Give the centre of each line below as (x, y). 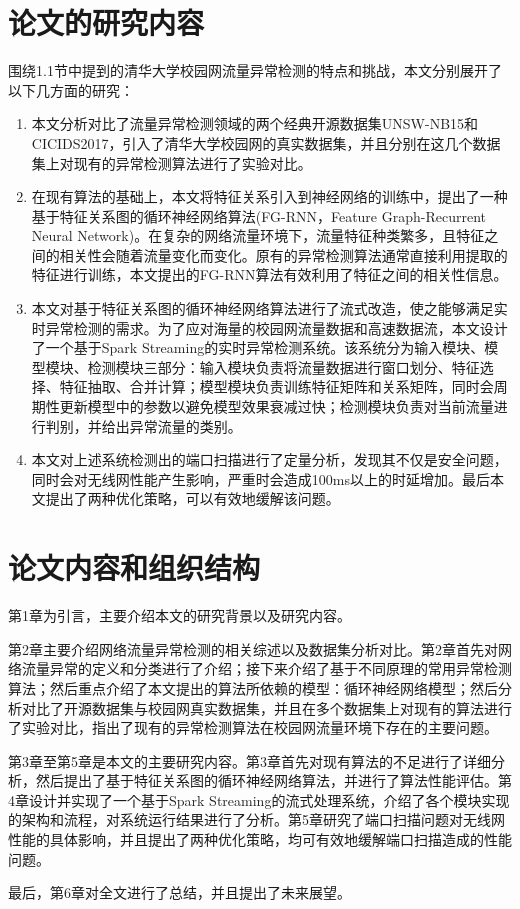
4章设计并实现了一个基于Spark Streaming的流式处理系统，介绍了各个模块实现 (259, 799)
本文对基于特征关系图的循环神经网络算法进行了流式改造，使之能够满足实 (269, 308)
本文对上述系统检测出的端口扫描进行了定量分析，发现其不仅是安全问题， (269, 459)
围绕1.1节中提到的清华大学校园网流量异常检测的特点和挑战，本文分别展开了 (255, 70)
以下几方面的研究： (71, 89)
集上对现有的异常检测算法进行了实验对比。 (171, 162)
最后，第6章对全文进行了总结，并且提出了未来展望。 (179, 892)
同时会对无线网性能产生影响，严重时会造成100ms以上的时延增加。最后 (260, 478)
